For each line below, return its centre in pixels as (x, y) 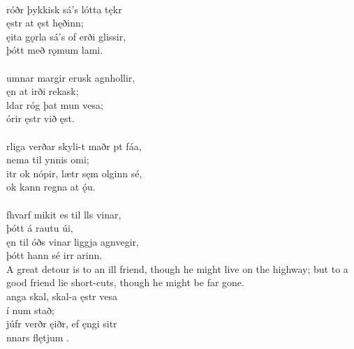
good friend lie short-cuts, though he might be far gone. (125, 282)
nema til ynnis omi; (48, 159)
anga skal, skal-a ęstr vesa (62, 296)
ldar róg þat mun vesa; (55, 104)
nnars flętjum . (38, 337)
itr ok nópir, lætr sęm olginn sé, (74, 173)
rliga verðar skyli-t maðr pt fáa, (74, 146)
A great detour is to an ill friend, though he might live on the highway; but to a (177, 268)
